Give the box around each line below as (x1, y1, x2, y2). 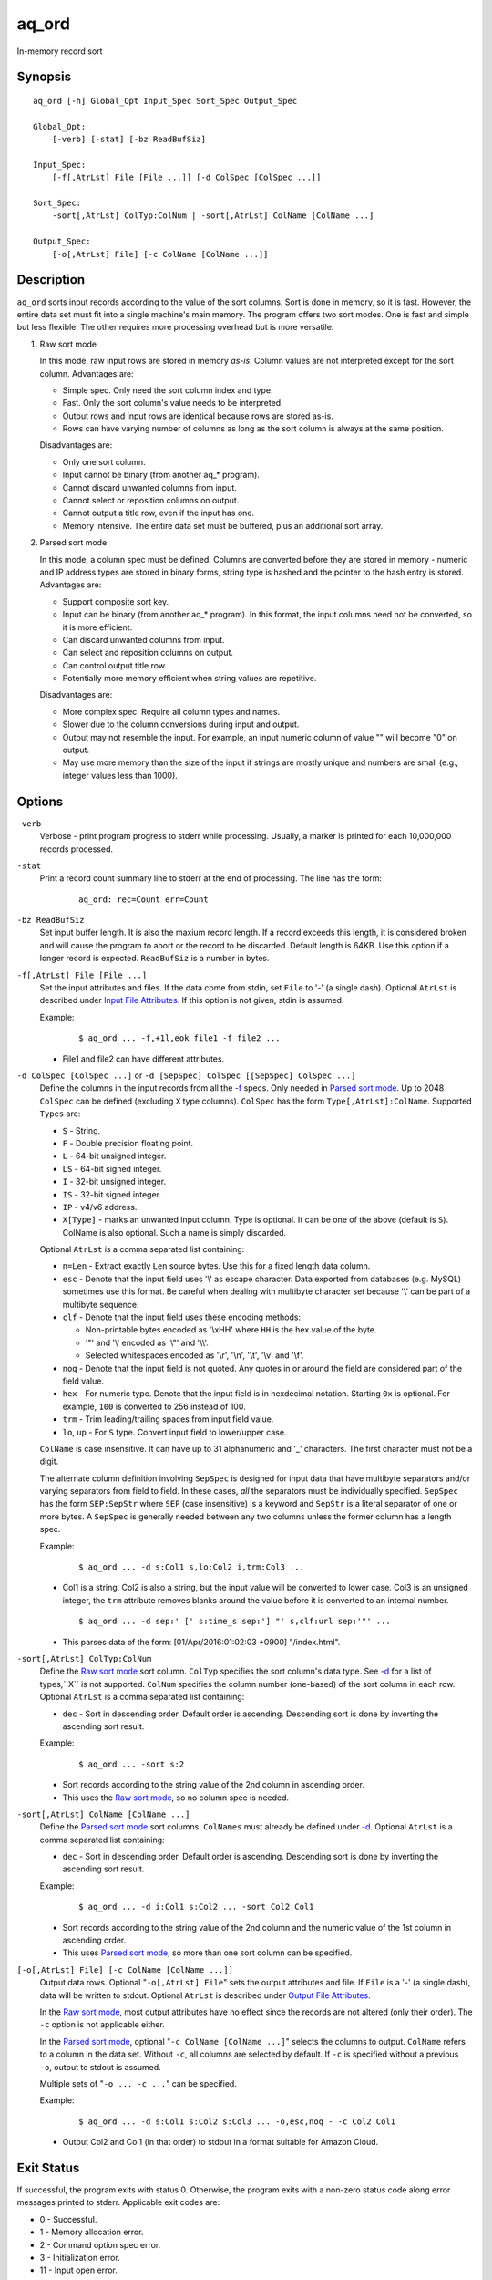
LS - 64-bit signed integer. (62, 1163, 162, 1174)
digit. (39, 1456, 59, 1467)
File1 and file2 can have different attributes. (62, 1053, 225, 1064)
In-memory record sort (16, 46, 103, 57)
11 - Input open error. (39, 2264, 118, 2275)
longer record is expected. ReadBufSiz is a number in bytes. (39, 953, 270, 964)
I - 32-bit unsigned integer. (62, 1176, 167, 1187)
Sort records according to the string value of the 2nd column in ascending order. (62, 1779, 364, 1790)
